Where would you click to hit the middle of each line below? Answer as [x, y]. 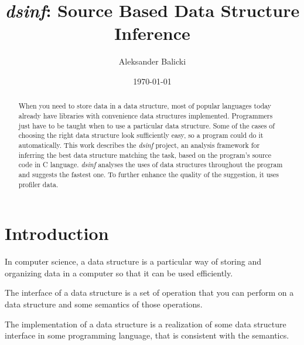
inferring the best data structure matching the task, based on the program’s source [145, 155]
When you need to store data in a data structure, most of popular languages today [145, 106]
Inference [152, 33]
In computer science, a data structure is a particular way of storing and [133, 261]
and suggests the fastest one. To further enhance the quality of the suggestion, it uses [149, 174]
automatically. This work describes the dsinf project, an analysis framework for [139, 145]
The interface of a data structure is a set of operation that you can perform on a [149, 292]
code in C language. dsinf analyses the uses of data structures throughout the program [151, 165]
